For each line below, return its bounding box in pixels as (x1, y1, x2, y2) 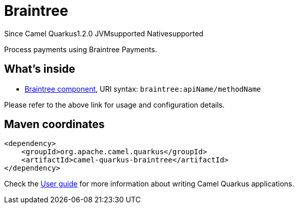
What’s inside (4, 63, 75, 76)
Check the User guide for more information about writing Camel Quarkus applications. (4, 179, 294, 189)
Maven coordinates (4, 118, 105, 131)
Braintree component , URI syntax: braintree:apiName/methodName (25, 84, 261, 93)
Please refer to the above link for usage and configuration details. (4, 100, 225, 109)
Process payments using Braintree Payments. (4, 45, 157, 54)
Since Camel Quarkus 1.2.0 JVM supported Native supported (4, 29, 204, 38)
